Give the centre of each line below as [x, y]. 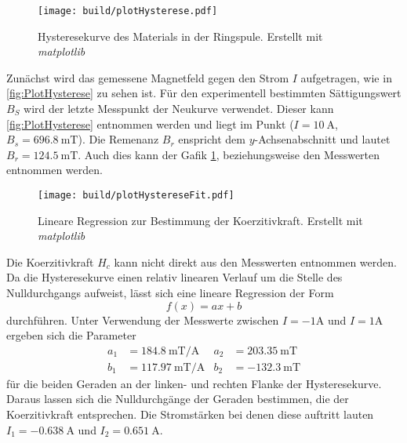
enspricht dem [212, 139]
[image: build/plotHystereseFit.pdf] [136, 195]
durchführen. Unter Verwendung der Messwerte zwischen [143, 320]
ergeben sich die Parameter [71, 335]
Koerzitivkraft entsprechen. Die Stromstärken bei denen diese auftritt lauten [190, 414]
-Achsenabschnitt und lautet [322, 139]
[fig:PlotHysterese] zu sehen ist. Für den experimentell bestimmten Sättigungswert [204, 93]
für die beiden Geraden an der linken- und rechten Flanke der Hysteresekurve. [194, 383]
